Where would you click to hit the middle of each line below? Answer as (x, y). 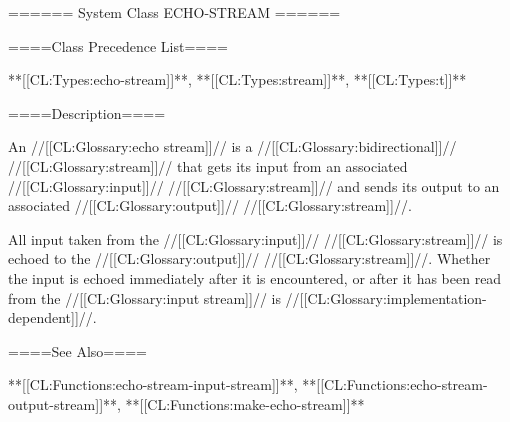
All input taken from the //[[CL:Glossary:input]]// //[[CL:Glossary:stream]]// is (255, 238)
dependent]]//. (52, 317)
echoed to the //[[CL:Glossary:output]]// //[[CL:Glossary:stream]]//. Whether (249, 258)
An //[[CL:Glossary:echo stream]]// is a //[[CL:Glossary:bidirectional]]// (232, 146)
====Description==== (87, 112)
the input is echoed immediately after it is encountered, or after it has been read (255, 277)
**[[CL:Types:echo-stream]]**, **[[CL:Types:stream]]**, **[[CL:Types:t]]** (237, 79)
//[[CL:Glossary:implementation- (386, 297)
